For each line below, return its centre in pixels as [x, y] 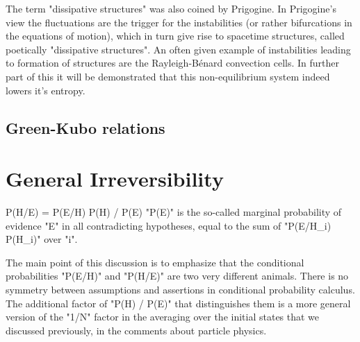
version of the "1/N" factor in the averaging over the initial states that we [163, 317]
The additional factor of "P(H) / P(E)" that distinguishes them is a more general [178, 303]
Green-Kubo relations [85, 127]
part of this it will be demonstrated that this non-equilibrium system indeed [168, 76]
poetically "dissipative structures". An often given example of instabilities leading [178, 49]
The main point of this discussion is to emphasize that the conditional [155, 262]
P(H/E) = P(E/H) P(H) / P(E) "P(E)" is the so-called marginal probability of [174, 212]
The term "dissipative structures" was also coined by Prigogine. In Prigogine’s [171, 8]
